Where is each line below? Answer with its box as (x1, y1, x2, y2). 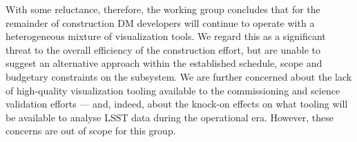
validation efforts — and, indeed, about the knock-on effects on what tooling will (6, 97, 348, 111)
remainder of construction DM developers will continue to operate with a (6, 15, 315, 30)
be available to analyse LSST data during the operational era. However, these (6, 110, 334, 124)
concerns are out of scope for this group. (6, 123, 176, 138)
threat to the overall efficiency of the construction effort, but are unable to (6, 42, 321, 57)
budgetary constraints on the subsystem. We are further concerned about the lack (6, 69, 352, 83)
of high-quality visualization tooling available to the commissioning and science (6, 83, 340, 97)
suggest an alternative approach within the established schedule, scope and (6, 56, 322, 70)
